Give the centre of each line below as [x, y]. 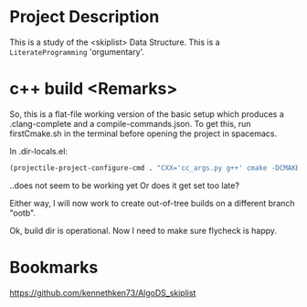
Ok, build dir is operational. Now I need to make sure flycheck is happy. [143, 230]
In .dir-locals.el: [39, 151]
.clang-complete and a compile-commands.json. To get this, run [130, 123]
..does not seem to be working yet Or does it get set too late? [125, 185]
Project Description [85, 17]
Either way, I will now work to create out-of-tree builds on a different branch [152, 203]
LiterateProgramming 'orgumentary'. [77, 51]
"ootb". [23, 213]
